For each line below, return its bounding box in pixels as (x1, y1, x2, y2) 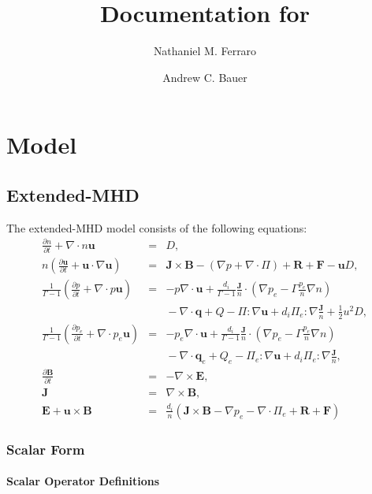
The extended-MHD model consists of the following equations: (6, 219, 307, 236)
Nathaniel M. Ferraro (153, 43, 257, 59)
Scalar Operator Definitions (6, 473, 160, 489)
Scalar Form (6, 439, 85, 459)
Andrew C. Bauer (162, 69, 247, 85)
